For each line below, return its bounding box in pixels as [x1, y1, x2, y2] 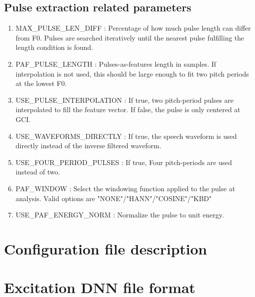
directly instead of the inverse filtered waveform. [15, 140, 161, 151]
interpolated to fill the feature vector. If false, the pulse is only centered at [15, 104, 241, 115]
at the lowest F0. [15, 78, 67, 88]
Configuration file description [4, 238, 207, 258]
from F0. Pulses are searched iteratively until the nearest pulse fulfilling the [15, 32, 244, 42]
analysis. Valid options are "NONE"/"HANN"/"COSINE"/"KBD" [15, 193, 212, 203]
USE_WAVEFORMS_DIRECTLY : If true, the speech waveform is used [15, 130, 237, 141]
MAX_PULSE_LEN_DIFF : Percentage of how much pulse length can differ [15, 23, 251, 33]
